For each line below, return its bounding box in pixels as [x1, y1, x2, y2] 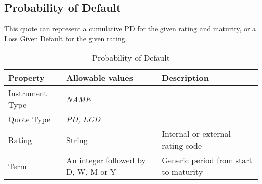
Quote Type [8, 113, 51, 125]
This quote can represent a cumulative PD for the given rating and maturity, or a [4, 23, 256, 34]
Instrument [8, 87, 47, 99]
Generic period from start [162, 154, 252, 166]
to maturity [162, 166, 203, 178]
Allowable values [65, 72, 134, 84]
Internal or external [162, 128, 231, 140]
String [65, 133, 88, 146]
